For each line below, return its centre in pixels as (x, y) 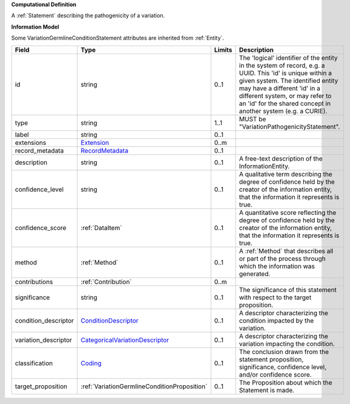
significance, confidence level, (283, 367)
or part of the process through (283, 259)
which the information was (277, 266)
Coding (91, 363)
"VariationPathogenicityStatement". (290, 127)
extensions (31, 142)
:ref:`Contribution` (106, 282)
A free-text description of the (281, 158)
